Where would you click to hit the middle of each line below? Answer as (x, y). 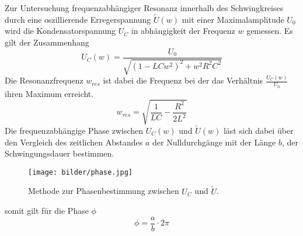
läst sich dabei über (258, 130)
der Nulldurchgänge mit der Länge (214, 142)
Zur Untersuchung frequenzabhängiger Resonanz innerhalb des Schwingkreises (144, 8)
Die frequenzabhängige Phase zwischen (74, 130)
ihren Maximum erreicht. (49, 93)
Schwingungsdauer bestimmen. (60, 153)
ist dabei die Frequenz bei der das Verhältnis (183, 80)
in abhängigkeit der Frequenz (183, 31)
